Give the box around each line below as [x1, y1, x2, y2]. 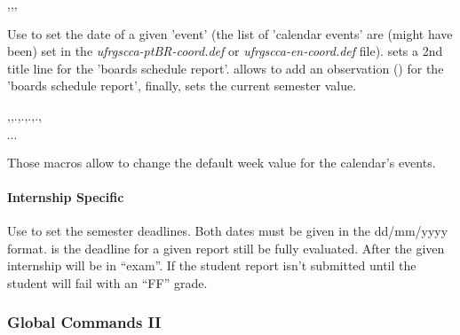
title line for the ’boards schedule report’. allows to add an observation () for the [7, 58, 444, 77]
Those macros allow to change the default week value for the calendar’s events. [7, 152, 436, 171]
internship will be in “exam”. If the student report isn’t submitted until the [7, 256, 416, 275]
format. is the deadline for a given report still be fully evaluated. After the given [7, 238, 445, 257]
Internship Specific [7, 187, 124, 206]
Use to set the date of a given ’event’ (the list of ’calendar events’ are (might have [7, 24, 453, 43]
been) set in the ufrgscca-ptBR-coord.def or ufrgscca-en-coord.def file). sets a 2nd [7, 42, 443, 60]
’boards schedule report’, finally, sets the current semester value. [7, 76, 357, 95]
